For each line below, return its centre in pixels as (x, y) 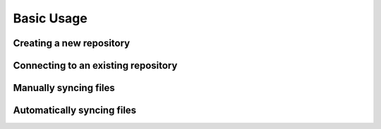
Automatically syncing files (75, 110)
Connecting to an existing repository (95, 66)
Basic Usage (50, 18)
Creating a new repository (72, 43)
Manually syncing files (64, 88)
